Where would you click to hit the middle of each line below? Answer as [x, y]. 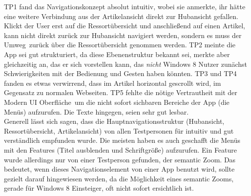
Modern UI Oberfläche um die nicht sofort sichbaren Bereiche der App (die [117, 102]
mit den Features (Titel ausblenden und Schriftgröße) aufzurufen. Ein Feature [121, 149]
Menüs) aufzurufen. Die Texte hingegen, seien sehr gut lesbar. [96, 111]
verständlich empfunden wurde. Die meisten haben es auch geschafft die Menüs [122, 140]
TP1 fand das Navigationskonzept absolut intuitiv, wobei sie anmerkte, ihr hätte [125, 6]
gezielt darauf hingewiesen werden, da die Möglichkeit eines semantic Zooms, [119, 178]
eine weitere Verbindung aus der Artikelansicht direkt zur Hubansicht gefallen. [121, 16]
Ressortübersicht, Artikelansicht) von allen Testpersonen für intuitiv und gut [119, 130]
